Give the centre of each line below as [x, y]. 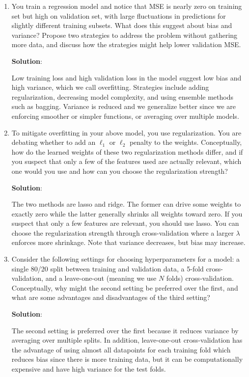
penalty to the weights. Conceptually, [186, 142]
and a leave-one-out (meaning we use [101, 278]
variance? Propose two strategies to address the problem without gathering [124, 35]
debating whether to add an [54, 142]
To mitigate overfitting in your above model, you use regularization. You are [126, 132]
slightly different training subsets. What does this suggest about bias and [122, 25]
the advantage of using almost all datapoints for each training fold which [121, 349]
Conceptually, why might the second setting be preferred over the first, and [125, 287]
